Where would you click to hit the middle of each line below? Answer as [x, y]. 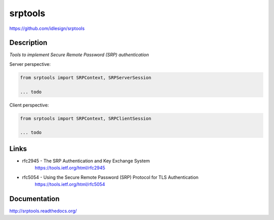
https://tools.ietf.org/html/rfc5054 [70, 185]
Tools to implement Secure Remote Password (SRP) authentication [79, 55]
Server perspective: [30, 64]
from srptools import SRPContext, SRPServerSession [86, 78]
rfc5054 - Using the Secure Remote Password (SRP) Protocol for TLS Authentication [110, 177]
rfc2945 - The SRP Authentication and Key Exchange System [86, 161]
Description [28, 43]
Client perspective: [29, 105]
